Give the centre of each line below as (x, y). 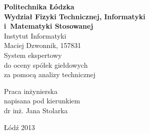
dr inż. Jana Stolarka (36, 110)
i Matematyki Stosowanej (49, 26)
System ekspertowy (33, 55)
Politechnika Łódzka (39, 6)
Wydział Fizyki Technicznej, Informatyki (75, 16)
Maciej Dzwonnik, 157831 (43, 45)
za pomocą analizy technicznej (50, 74)
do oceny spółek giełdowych (46, 65)
